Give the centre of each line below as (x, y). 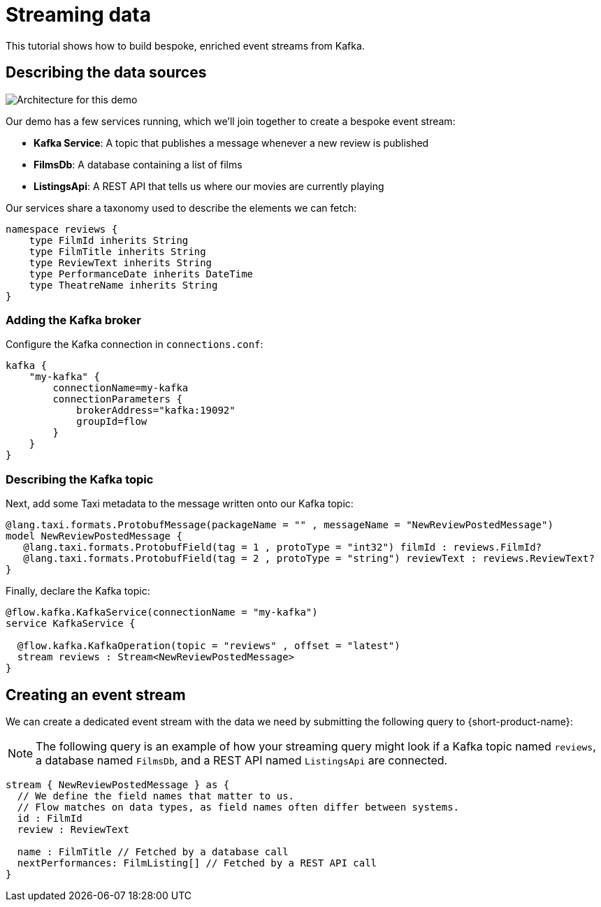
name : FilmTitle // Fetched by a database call (153, 851)
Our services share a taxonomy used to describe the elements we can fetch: (181, 208)
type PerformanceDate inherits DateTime (141, 274)
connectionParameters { (117, 399)
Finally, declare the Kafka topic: (78, 591)
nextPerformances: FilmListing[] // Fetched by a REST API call (197, 863)
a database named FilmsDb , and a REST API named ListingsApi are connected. (242, 760)
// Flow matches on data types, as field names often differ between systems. (238, 807)
